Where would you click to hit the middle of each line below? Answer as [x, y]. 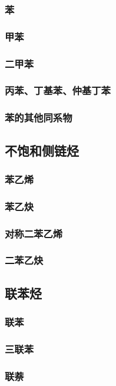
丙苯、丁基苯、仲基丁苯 [58, 90]
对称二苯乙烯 [34, 233]
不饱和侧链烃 [42, 150]
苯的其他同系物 [39, 118]
